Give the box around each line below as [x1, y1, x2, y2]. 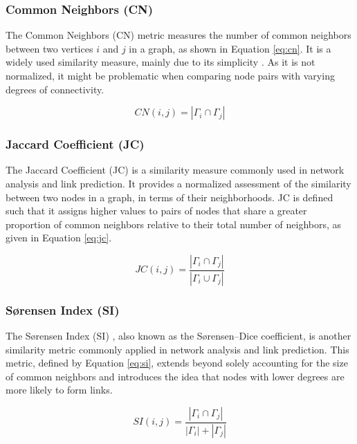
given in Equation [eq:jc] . [6, 230, 112, 245]
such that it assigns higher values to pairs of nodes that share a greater [6, 203, 307, 218]
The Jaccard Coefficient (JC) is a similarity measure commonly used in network [6, 163, 345, 177]
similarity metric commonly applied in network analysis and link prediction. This [6, 342, 349, 356]
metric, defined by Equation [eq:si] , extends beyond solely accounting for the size [6, 355, 348, 370]
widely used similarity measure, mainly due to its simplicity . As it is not [6, 55, 315, 69]
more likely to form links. [6, 382, 113, 397]
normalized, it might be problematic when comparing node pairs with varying [6, 68, 335, 82]
